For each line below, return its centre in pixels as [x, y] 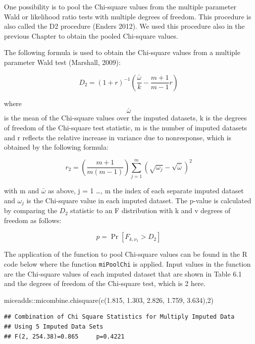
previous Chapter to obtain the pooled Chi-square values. [91, 35]
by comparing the [31, 210]
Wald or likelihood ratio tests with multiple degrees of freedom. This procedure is [128, 16]
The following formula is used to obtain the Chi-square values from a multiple [122, 52]
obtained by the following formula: [56, 147]
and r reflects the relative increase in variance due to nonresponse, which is [118, 137]
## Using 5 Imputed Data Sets [54, 326]
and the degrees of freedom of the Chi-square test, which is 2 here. [105, 283]
